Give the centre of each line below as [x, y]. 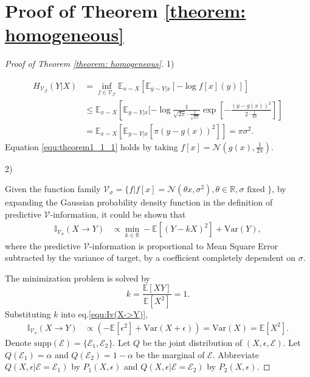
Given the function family [53, 189]
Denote [18, 342]
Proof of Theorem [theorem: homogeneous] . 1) [90, 64]
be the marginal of [170, 354]
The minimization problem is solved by [77, 278]
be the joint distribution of [192, 342]
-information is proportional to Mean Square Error [184, 245]
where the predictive [43, 245]
